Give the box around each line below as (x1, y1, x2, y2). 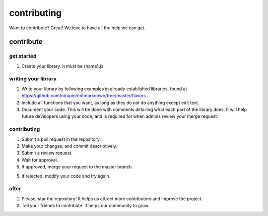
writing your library (9, 75, 57, 82)
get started (9, 53, 37, 59)
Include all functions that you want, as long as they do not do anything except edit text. (21, 100, 200, 106)
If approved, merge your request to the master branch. (21, 164, 134, 170)
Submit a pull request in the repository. (21, 136, 101, 142)
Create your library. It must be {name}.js (21, 63, 104, 69)
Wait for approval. (21, 157, 58, 163)
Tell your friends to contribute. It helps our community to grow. (21, 203, 150, 209)
